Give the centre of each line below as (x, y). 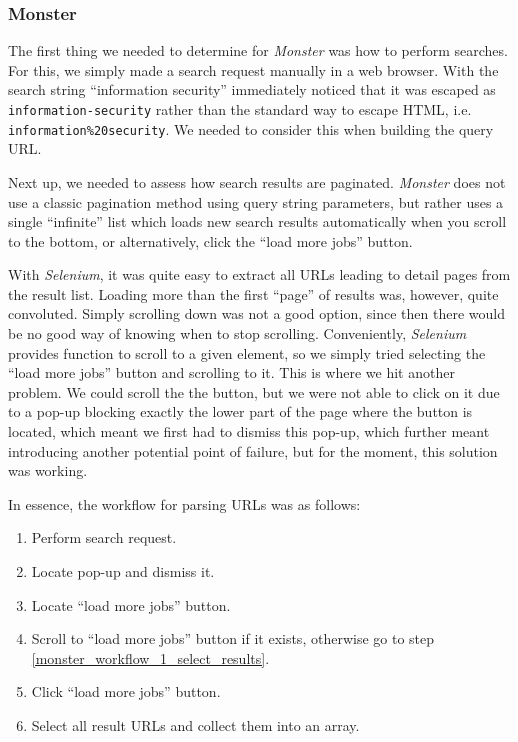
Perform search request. (104, 537)
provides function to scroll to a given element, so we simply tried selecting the (247, 352)
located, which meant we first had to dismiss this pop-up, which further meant (249, 431)
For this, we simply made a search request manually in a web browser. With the (253, 69)
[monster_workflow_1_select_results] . (150, 657)
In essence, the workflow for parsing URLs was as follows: (184, 503)
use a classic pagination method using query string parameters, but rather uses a (256, 201)
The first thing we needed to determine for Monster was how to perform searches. (258, 50)
